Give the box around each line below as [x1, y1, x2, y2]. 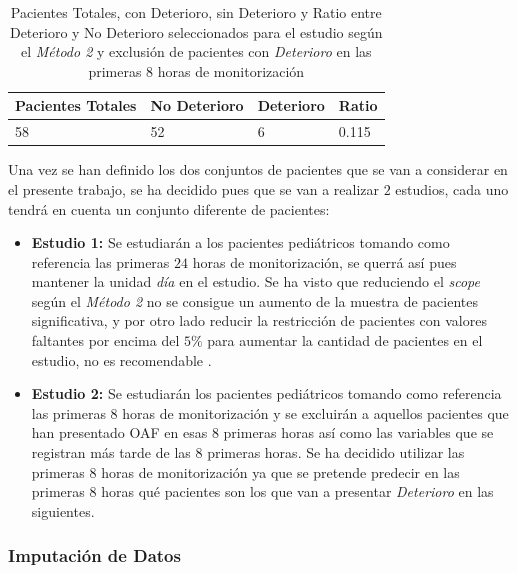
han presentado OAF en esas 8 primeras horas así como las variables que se [31, 422, 494, 443]
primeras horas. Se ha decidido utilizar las [207, 442, 465, 463]
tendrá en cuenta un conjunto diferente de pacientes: [8, 198, 330, 219]
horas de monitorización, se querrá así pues [192, 251, 457, 272]
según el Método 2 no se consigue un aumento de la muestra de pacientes [31, 290, 478, 311]
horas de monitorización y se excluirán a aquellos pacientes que [122, 402, 509, 423]
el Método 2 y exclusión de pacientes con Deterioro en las [20, 41, 372, 62]
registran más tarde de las [31, 442, 191, 463]
